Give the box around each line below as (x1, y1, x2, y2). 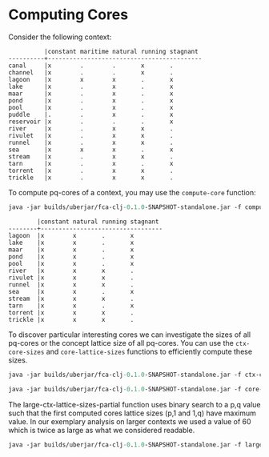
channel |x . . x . (8, 68, 174, 77)
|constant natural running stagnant (37, 218, 159, 226)
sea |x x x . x (8, 146, 174, 154)
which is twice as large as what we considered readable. (8, 425, 195, 435)
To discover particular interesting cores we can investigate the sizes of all (8, 330, 251, 339)
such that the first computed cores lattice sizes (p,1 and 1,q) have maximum (8, 408, 256, 418)
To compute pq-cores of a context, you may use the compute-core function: (8, 187, 256, 197)
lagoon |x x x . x (8, 75, 174, 83)
